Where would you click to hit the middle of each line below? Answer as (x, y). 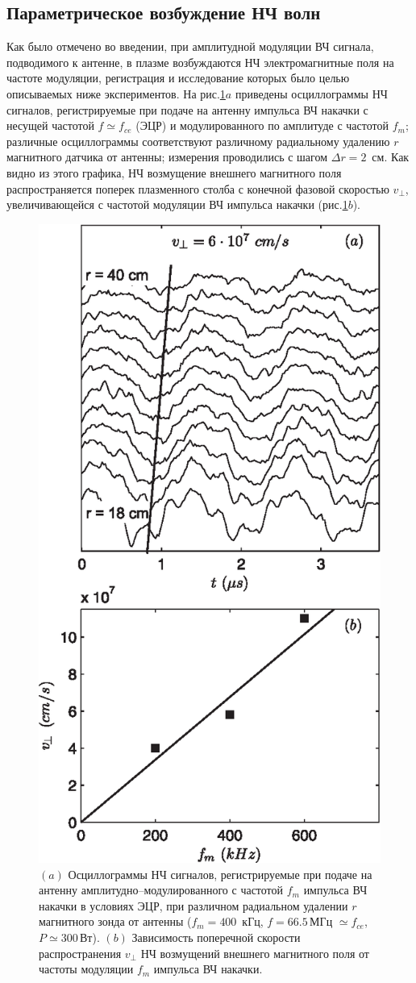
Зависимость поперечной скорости (216, 937)
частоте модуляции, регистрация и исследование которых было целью (178, 78)
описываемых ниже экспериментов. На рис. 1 (116, 93)
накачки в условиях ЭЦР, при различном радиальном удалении (193, 905)
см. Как (391, 157)
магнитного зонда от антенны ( (115, 921)
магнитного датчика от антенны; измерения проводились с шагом (167, 157)
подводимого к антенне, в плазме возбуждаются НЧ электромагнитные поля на (200, 62)
